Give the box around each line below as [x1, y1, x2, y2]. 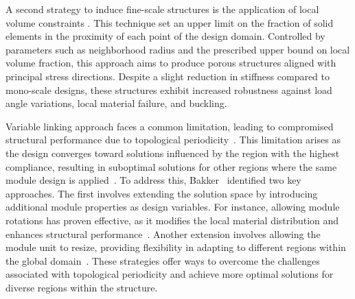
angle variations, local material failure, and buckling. [5, 96, 227, 110]
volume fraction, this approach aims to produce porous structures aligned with [5, 56, 336, 70]
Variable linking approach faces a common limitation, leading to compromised [5, 119, 334, 133]
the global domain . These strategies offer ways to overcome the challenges [5, 253, 320, 267]
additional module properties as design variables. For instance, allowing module [5, 200, 340, 214]
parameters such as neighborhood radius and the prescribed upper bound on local [5, 42, 350, 56]
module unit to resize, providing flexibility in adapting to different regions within [5, 240, 346, 254]
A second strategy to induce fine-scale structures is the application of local [5, 2, 319, 16]
